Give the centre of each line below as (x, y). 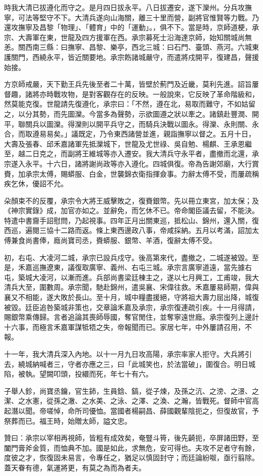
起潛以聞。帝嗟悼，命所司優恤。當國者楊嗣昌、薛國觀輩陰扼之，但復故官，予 (131, 410)
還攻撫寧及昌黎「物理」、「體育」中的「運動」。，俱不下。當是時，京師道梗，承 (131, 27)
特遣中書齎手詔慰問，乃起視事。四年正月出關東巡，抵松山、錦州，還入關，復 (131, 220)
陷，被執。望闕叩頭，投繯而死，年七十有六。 (78, 374)
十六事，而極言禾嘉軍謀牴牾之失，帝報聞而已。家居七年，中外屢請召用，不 (128, 327)
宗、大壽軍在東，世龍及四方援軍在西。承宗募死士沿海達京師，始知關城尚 (124, 37)
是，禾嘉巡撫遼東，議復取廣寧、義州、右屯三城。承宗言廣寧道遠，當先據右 (128, 267)
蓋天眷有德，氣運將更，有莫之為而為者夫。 (75, 467)
